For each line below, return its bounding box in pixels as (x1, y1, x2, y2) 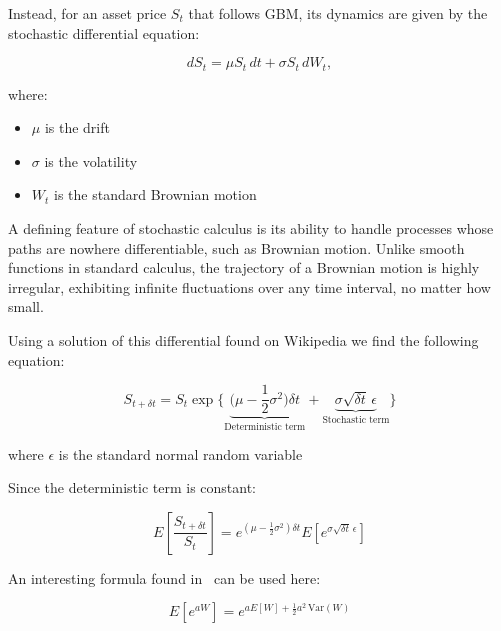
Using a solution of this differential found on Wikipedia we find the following (8, 329, 479, 350)
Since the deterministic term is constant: (8, 477, 257, 498)
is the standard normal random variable (58, 443, 303, 464)
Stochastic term (322, 414, 390, 425)
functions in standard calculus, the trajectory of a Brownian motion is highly (8, 257, 480, 278)
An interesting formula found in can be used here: (8, 567, 321, 588)
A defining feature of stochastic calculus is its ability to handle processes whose (8, 218, 494, 239)
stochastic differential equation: (8, 22, 200, 43)
